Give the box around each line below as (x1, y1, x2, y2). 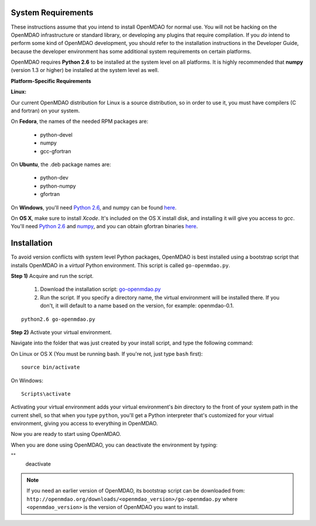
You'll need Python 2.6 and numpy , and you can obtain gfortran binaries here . (11, 223, 198, 230)
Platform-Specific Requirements (11, 77, 92, 84)
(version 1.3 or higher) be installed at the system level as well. (11, 67, 159, 74)
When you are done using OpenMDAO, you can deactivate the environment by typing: (11, 441, 218, 448)
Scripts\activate (21, 390, 71, 397)
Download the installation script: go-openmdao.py (40, 286, 161, 293)
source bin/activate (21, 364, 80, 371)
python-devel (40, 131, 73, 138)
